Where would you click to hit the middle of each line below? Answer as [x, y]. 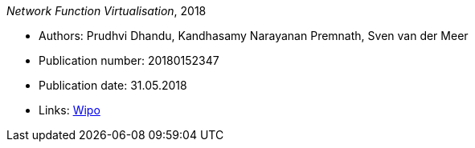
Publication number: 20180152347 [129, 60]
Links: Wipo [70, 110]
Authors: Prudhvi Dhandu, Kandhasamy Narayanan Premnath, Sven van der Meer [254, 36]
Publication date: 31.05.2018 [113, 85]
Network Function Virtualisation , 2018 [106, 11]
